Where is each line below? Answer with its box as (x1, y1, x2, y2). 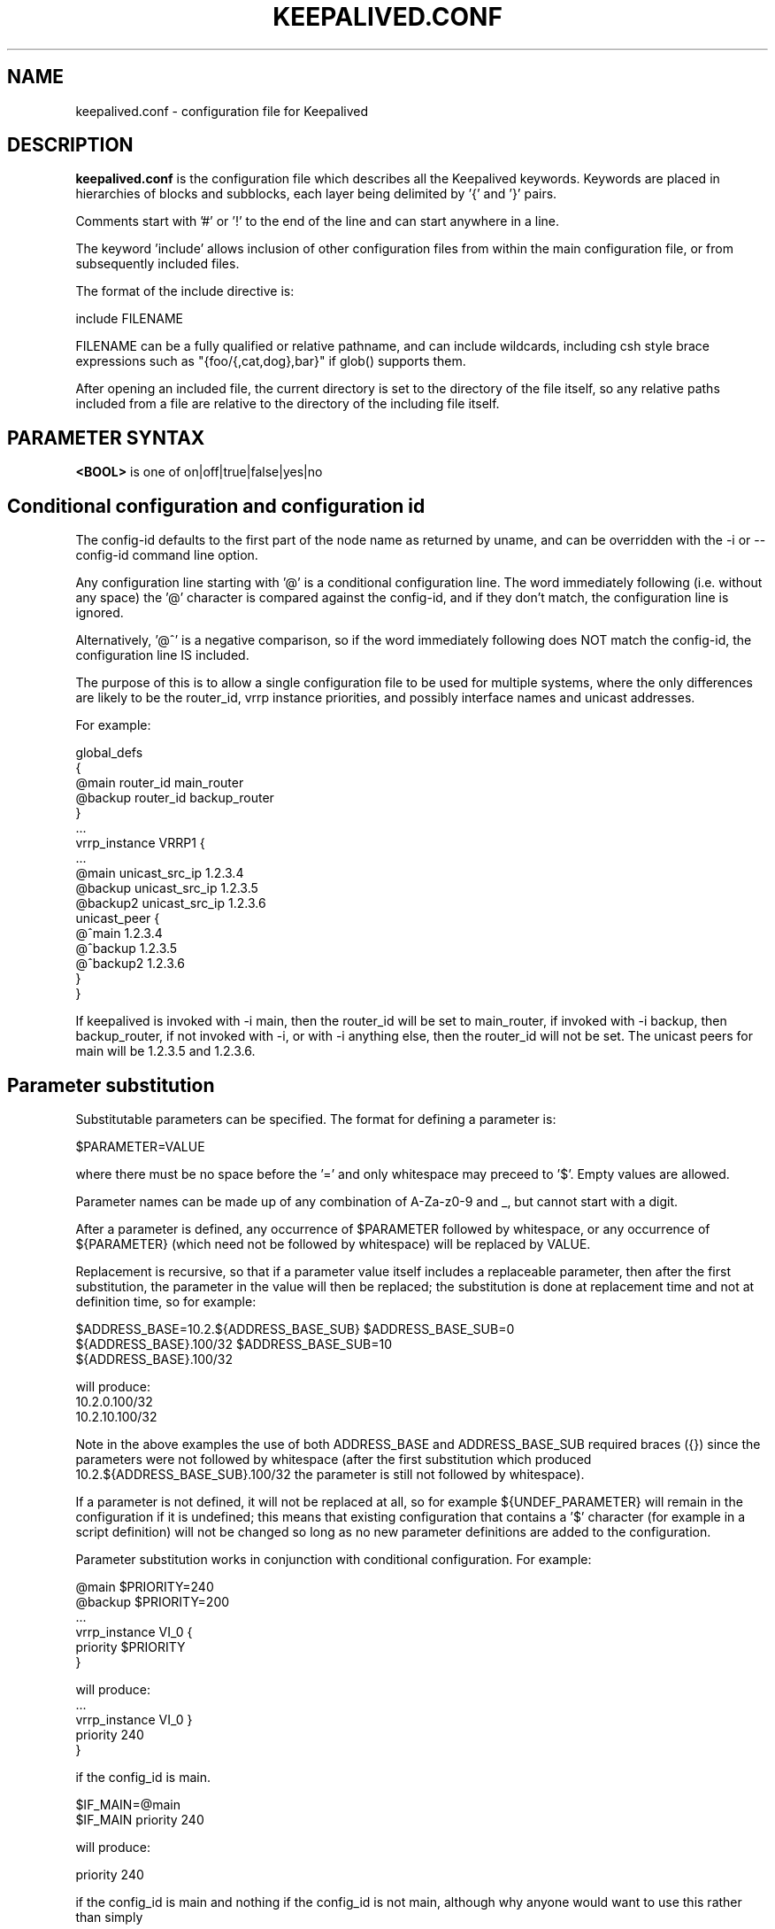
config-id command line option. (75, 547, 258, 563)
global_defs (75, 745, 143, 761)
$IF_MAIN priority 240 (75, 1811, 204, 1827)
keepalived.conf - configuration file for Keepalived (75, 103, 369, 119)
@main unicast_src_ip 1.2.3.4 (75, 865, 244, 881)
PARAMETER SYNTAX (7, 426, 205, 449)
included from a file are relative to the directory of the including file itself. (75, 396, 500, 412)
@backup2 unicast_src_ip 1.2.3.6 (75, 895, 266, 911)
